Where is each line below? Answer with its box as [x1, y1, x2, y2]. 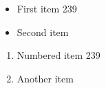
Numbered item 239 [17, 48, 100, 62]
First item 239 [17, 1, 77, 15]
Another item [17, 71, 74, 85]
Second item [17, 24, 69, 39]
